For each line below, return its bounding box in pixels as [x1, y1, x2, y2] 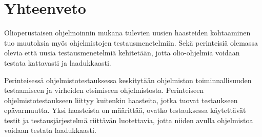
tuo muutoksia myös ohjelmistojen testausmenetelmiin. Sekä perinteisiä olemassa [4, 37, 258, 48]
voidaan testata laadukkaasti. [4, 125, 96, 135]
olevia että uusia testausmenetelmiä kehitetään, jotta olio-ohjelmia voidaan [4, 47, 240, 58]
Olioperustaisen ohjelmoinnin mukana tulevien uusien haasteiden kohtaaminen [4, 27, 251, 38]
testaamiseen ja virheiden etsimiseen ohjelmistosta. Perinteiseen [4, 85, 204, 95]
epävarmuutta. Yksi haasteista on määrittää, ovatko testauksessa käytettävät [4, 105, 246, 115]
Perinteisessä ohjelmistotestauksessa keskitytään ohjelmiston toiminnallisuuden [4, 74, 252, 85]
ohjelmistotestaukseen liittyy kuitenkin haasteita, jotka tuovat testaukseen [4, 94, 238, 105]
